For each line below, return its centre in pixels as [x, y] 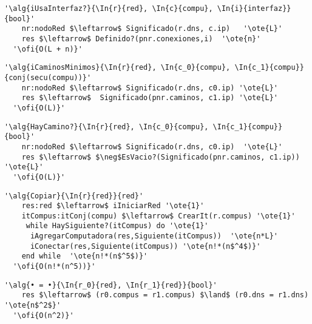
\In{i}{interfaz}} [254, 8]
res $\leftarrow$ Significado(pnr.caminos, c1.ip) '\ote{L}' [150, 98]
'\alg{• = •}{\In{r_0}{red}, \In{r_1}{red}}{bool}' [111, 285]
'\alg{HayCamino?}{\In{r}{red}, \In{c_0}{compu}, [107, 127]
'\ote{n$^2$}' [33, 305]
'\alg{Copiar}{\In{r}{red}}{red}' [74, 196]
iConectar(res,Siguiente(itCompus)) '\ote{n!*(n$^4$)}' [145, 246]
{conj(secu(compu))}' [48, 77]
